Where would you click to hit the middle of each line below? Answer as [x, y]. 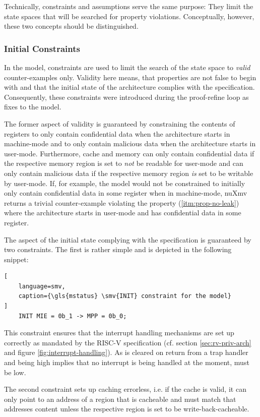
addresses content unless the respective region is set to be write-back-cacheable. [127, 409]
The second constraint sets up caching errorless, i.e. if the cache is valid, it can [125, 389]
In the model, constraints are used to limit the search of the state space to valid [127, 67]
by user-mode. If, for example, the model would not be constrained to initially [125, 183]
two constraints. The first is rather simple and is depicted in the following [118, 249]
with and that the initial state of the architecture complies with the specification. [129, 87]
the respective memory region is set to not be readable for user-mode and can [124, 163]
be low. [15, 372]
